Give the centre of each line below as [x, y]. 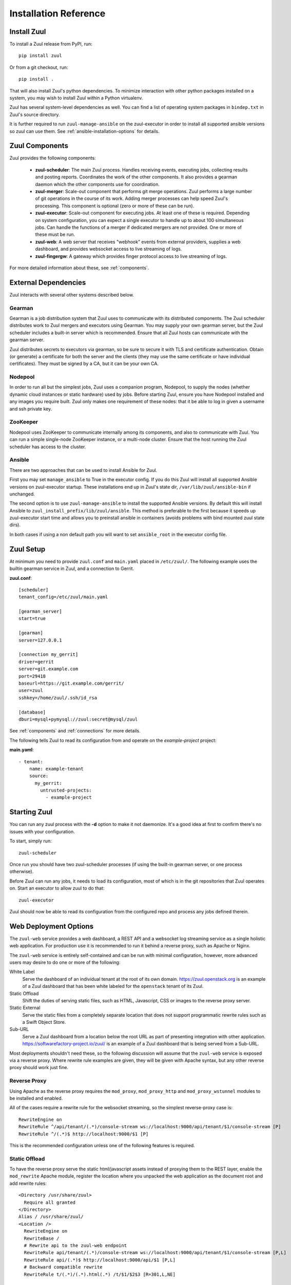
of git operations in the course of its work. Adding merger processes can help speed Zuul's [132, 198]
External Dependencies [48, 282]
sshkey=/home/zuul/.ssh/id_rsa [58, 697]
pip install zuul [40, 56]
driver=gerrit [36, 662]
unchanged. [22, 494]
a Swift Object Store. [44, 1022]
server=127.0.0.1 [40, 640]
